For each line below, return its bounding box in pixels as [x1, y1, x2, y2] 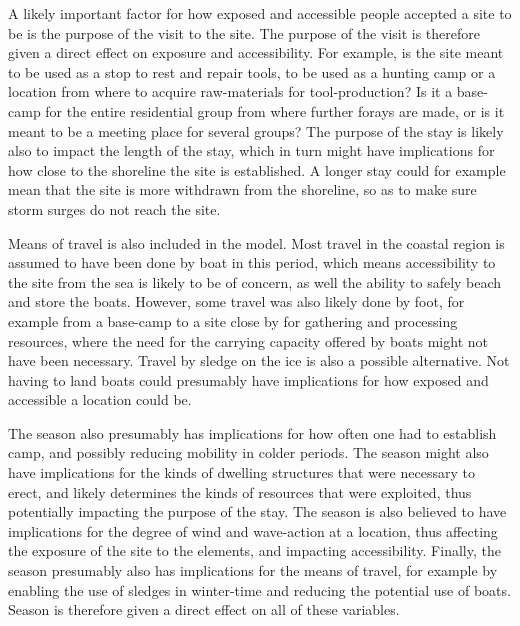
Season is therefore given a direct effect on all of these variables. [8, 599, 400, 620]
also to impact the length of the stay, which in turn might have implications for [8, 140, 495, 161]
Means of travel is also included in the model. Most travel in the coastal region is [8, 232, 505, 253]
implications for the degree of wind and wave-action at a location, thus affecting [8, 520, 498, 541]
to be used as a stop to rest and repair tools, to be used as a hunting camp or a [8, 61, 496, 82]
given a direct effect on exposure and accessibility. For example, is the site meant [8, 42, 504, 63]
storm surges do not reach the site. [8, 198, 221, 219]
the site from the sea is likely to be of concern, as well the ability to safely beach [8, 271, 502, 292]
